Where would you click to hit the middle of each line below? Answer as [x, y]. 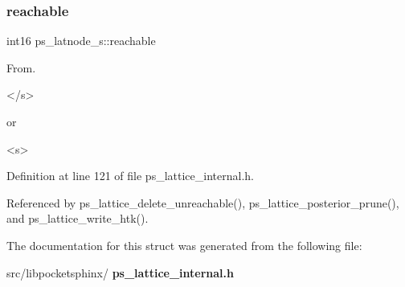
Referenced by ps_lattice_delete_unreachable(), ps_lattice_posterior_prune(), [203, 202]
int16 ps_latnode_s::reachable [81, 41]
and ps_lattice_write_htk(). [78, 218]
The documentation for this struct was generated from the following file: [184, 245]
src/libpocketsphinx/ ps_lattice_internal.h [120, 272]
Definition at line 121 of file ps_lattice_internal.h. [130, 176]
